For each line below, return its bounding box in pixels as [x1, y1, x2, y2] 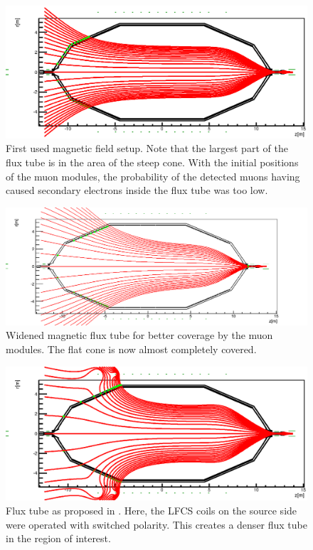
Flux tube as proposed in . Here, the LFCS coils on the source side [6, 502, 297, 517]
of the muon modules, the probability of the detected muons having [6, 168, 300, 183]
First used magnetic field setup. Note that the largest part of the [6, 141, 288, 156]
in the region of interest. [6, 531, 111, 546]
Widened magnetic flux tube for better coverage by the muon [6, 328, 273, 343]
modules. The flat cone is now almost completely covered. [6, 341, 257, 356]
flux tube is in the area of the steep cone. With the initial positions [6, 154, 299, 169]
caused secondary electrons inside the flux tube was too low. [6, 183, 268, 198]
